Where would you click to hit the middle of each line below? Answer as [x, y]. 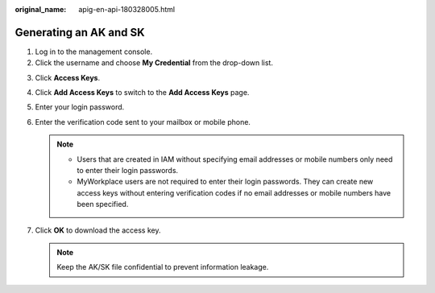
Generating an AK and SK [80, 32]
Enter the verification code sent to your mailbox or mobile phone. [143, 122]
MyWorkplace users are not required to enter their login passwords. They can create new [225, 182]
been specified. [103, 204]
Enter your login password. [80, 107]
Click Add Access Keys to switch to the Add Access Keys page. [142, 93]
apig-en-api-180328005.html [127, 9]
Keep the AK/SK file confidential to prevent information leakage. [163, 267]
